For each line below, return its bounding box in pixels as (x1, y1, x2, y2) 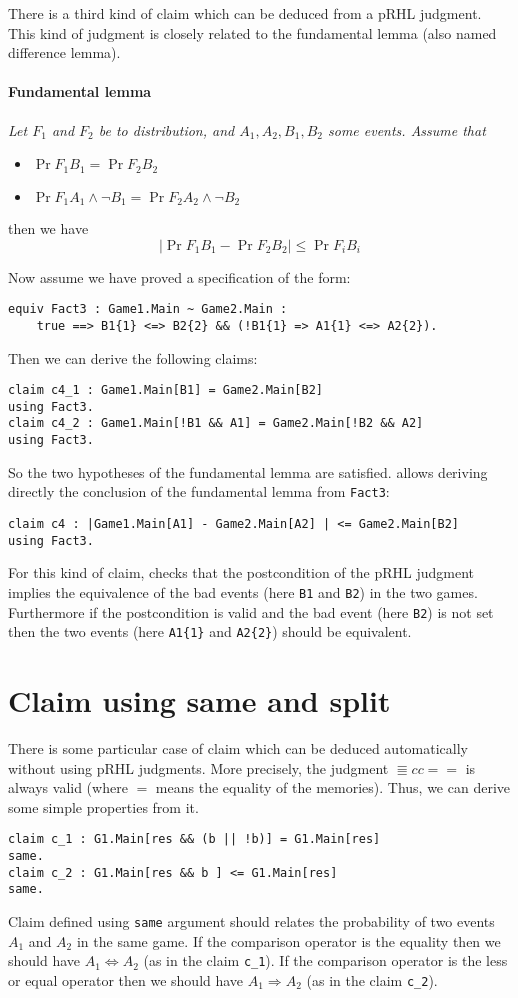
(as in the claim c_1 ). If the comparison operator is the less (143, 950, 508, 971)
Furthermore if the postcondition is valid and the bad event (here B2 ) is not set (8, 601, 494, 622)
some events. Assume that (327, 119, 486, 140)
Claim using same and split (8, 680, 391, 721)
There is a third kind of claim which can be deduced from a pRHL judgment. (8, 3, 482, 23)
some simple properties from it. (8, 796, 199, 817)
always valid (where (8, 777, 128, 798)
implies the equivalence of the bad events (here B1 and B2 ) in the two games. (8, 581, 478, 602)
